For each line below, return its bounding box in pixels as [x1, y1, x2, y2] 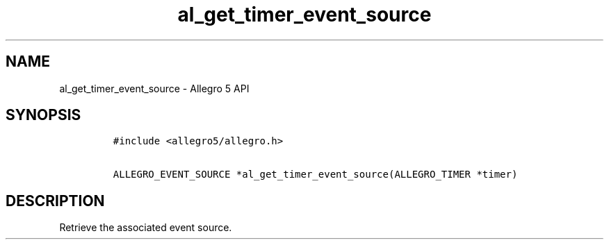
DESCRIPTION [6, 192, 105, 210]
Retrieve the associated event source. [59, 221, 232, 234]
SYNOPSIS [6, 106, 81, 124]
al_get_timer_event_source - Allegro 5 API [59, 82, 250, 94]
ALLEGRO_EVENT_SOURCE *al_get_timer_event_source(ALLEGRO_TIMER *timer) [113, 169, 518, 180]
